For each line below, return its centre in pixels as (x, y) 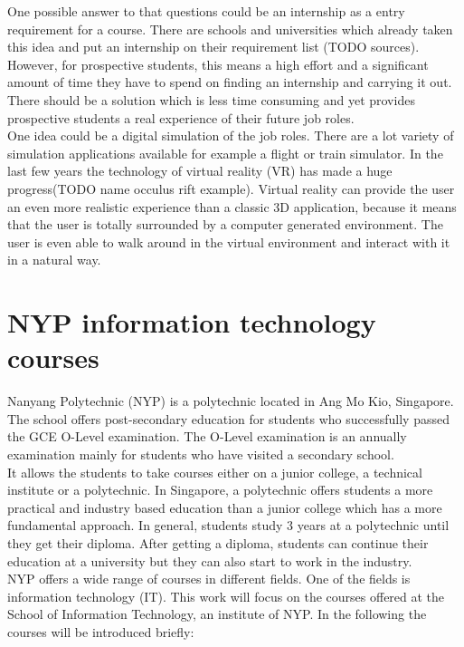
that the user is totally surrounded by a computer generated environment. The (225, 224)
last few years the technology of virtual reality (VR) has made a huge (200, 171)
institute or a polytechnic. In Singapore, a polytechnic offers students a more (220, 490)
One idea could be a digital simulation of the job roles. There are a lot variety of (231, 135)
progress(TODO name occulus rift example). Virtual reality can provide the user (231, 188)
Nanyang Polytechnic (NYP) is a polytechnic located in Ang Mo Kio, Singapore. (231, 401)
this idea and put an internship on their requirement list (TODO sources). (213, 47)
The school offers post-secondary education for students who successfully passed (228, 418)
